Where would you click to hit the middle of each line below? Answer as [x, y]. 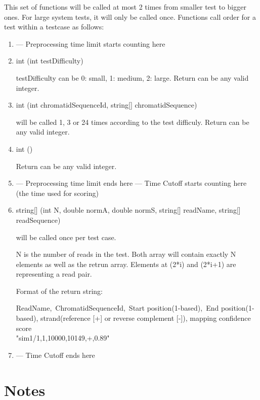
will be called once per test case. [66, 237]
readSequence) [38, 220]
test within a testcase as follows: [54, 27]
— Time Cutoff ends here [55, 355]
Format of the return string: [59, 291]
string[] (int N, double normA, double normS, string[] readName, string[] [128, 210]
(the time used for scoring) [57, 193]
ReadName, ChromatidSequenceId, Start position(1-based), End [117, 308]
